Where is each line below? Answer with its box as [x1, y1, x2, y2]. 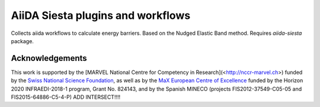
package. [11, 37, 34, 44]
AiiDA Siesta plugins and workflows [11, 9, 191, 22]
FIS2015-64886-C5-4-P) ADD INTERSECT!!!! [11, 93, 121, 100]
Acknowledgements [11, 53, 87, 63]
